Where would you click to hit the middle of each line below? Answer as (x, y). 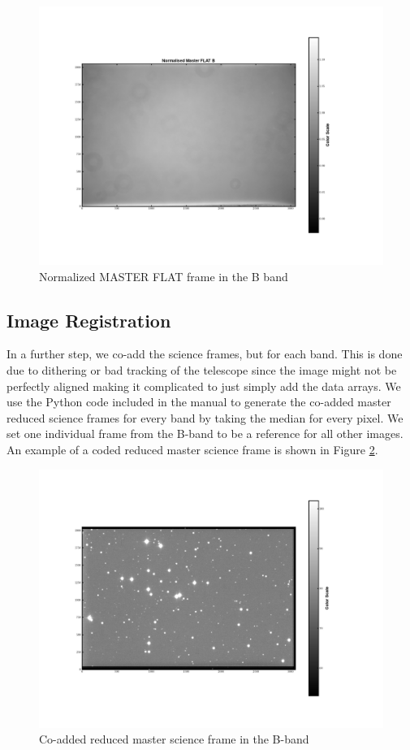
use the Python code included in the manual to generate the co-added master (199, 402)
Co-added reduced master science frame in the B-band (174, 739)
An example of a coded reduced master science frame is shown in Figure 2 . (192, 449)
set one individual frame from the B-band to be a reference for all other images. (205, 434)
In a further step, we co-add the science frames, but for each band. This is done (205, 354)
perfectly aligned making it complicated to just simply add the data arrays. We (204, 386)
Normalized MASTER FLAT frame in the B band (164, 276)
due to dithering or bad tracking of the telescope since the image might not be (202, 369)
